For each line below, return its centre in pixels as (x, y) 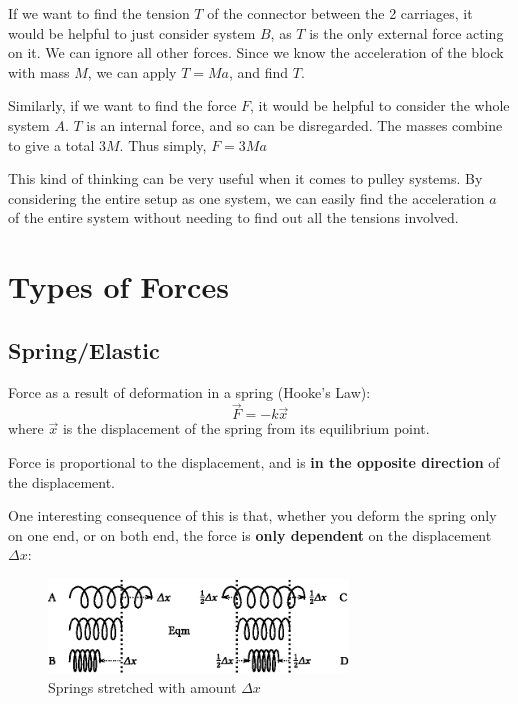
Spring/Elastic (84, 349)
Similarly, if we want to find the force (122, 105)
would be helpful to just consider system (132, 32)
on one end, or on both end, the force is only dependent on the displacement (250, 534)
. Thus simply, (163, 144)
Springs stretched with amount (142, 686)
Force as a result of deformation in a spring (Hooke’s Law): (189, 391)
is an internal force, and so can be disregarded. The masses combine (294, 124)
